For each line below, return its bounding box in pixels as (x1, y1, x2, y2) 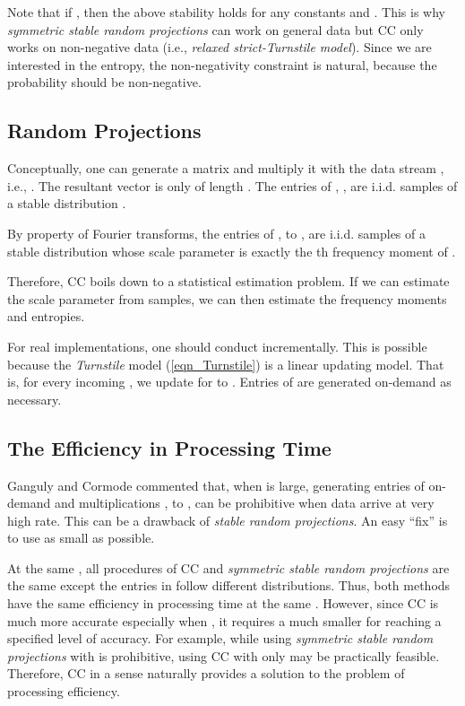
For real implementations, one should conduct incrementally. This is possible (7, 336, 427, 355)
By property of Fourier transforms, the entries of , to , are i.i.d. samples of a (7, 223, 426, 242)
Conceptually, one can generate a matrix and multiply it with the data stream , (7, 159, 444, 178)
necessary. (7, 389, 62, 408)
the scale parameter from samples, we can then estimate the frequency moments (7, 289, 447, 308)
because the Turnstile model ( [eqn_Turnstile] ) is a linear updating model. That (7, 354, 444, 373)
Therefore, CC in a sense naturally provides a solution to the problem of (7, 664, 405, 683)
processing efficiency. (7, 682, 120, 701)
